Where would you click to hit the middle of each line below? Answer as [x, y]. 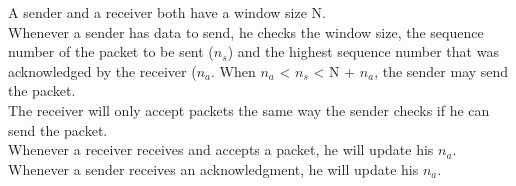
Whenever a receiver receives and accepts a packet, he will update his [221, 149]
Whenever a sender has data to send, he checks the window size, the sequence [246, 31]
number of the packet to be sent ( [111, 51]
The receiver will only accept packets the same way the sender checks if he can [249, 109]
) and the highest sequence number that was [363, 51]
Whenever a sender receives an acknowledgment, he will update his [213, 168]
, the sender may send [441, 70]
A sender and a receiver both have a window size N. [167, 12]
